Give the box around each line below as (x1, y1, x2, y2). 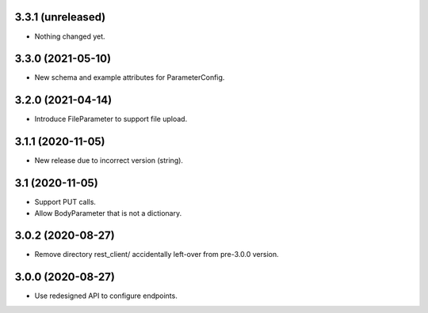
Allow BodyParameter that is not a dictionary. (34, 208, 182, 217)
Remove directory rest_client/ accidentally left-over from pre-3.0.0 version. (34, 250, 279, 259)
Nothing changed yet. (34, 32, 106, 41)
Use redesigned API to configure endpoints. (34, 291, 178, 300)
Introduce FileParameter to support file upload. (34, 115, 188, 124)
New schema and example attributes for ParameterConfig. (34, 73, 225, 82)
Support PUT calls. (34, 198, 97, 207)
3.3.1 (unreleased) (14, 10, 106, 24)
